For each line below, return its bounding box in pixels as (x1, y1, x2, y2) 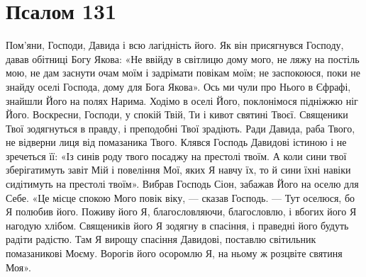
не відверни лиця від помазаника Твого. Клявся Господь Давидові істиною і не (6, 135, 347, 149)
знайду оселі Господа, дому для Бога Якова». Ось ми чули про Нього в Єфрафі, (6, 79, 351, 94)
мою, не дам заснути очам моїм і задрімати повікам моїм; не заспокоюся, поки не (6, 65, 360, 80)
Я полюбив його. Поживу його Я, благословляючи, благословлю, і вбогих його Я (6, 204, 357, 219)
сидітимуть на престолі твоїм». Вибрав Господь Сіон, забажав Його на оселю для (6, 176, 359, 191)
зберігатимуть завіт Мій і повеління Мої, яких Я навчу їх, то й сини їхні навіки (6, 162, 351, 177)
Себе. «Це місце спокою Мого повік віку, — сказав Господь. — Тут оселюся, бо (6, 190, 355, 205)
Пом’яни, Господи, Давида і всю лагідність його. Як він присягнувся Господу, (6, 38, 344, 52)
